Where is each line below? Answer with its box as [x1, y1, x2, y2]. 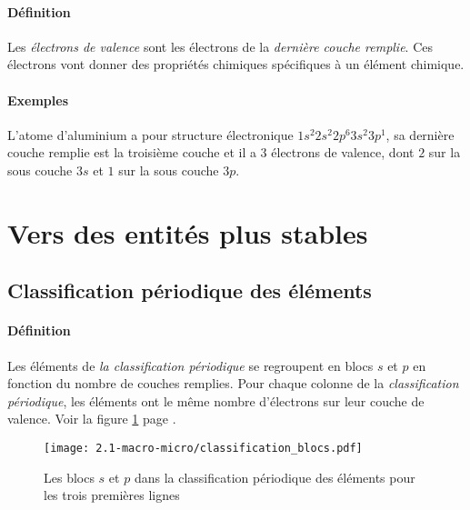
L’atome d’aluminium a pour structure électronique [7, 125, 294, 144]
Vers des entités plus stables [7, 214, 368, 251]
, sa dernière [385, 125, 455, 144]
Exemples [7, 90, 69, 109]
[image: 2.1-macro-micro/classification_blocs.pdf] [44, 441, 363, 455]
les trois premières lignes [44, 485, 180, 505]
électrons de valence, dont [271, 143, 415, 162]
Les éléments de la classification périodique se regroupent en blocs [7, 355, 374, 375]
